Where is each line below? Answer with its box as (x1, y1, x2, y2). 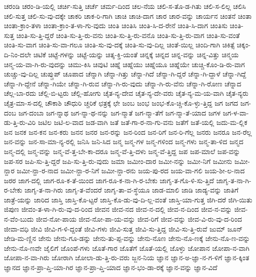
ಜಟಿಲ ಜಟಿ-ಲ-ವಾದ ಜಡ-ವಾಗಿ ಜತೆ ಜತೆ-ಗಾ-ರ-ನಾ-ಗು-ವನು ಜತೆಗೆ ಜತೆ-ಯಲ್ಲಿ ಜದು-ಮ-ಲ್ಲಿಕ (37, 117, 248, 127)
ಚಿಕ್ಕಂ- (237, 40, 251, 50)
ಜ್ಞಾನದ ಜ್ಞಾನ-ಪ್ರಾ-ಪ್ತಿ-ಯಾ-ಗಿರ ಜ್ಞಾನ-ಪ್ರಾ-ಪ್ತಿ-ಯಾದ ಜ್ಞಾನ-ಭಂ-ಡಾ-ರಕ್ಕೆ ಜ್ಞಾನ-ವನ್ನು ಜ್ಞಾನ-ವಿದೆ (4, 262, 218, 273)
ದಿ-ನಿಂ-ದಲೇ (4, 49, 32, 59)
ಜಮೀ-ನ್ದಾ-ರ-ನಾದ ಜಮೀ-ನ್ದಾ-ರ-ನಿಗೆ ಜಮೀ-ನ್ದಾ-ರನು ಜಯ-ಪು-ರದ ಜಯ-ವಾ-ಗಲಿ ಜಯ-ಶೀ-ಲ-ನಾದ (17, 165, 245, 176)
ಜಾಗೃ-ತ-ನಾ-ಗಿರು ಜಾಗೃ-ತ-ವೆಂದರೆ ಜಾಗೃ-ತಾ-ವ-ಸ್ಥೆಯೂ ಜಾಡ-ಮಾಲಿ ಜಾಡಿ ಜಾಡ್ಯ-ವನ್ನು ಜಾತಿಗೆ (24, 185, 239, 195)
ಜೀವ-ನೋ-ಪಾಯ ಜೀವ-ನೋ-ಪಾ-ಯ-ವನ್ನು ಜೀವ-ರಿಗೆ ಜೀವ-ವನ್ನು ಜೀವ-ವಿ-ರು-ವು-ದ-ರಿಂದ (36, 214, 242, 224)
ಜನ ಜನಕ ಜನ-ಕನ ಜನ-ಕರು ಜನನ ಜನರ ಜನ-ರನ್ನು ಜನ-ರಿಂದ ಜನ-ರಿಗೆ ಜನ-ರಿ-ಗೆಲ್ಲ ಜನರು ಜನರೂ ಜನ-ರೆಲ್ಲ (4, 126, 252, 137)
